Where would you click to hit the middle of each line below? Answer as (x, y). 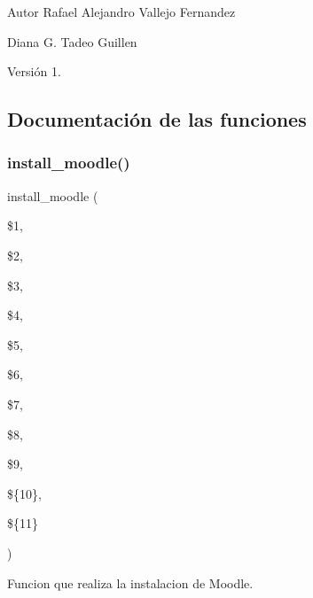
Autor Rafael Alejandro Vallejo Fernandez (121, 12)
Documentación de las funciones (157, 119)
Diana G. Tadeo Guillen (72, 41)
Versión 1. (34, 71)
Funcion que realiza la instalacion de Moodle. (130, 582)
